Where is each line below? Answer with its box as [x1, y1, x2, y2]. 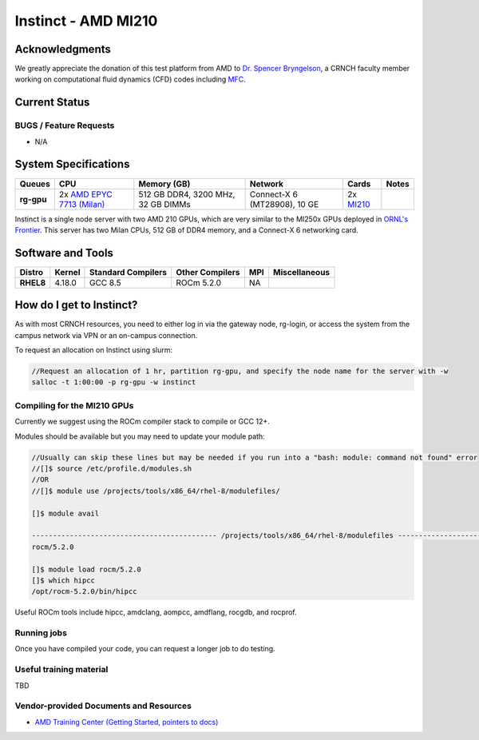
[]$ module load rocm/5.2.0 [31, 564, 141, 574]
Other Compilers [176, 266, 240, 277]
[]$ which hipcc [31, 575, 96, 585]
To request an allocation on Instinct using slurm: [14, 345, 173, 355]
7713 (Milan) [58, 198, 105, 209]
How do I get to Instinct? [14, 298, 138, 312]
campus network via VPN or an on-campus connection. [14, 330, 198, 340]
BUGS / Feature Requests [14, 120, 115, 131]
